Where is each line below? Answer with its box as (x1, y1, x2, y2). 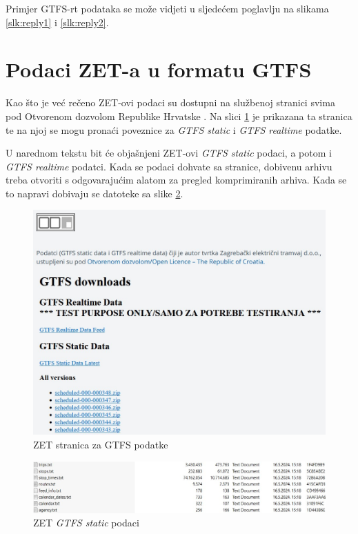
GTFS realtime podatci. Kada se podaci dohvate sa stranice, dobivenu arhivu (6, 159, 332, 173)
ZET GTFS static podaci (33, 515, 139, 530)
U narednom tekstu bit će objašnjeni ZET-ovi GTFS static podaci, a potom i (6, 146, 332, 160)
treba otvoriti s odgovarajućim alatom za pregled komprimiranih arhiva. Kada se (6, 172, 347, 187)
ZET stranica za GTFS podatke (33, 437, 168, 452)
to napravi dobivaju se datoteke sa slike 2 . (6, 186, 183, 200)
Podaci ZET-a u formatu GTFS (6, 55, 312, 83)
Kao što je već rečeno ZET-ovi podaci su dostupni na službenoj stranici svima (6, 95, 335, 110)
